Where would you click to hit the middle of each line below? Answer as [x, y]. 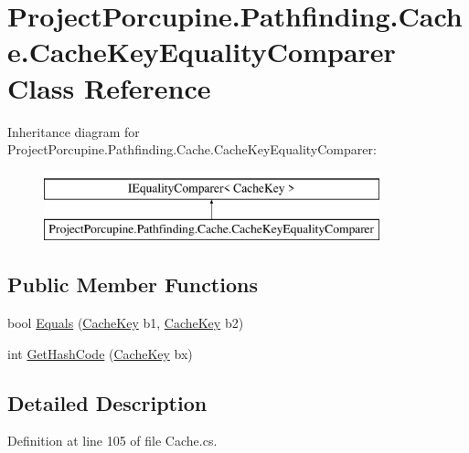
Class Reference [109, 87]
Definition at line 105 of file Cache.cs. [112, 441]
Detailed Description [107, 402]
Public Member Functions [133, 284]
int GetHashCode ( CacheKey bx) [100, 353]
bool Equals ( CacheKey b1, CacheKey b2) [126, 323]
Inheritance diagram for [74, 131]
